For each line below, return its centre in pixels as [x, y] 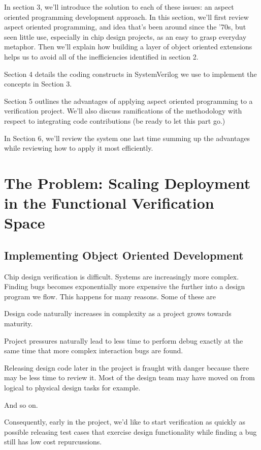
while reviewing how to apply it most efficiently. [79, 148]
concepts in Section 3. [38, 84]
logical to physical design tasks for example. [72, 388]
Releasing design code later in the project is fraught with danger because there [127, 367]
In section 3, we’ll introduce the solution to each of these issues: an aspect [119, 7]
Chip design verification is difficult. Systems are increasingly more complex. [122, 276]
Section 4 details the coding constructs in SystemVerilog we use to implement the [130, 74]
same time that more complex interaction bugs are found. [94, 350]
